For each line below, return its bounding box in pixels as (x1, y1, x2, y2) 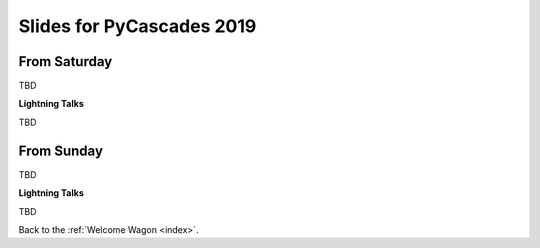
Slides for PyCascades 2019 (18, 15, 257, 37)
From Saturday (18, 53, 113, 70)
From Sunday (18, 142, 104, 159)
